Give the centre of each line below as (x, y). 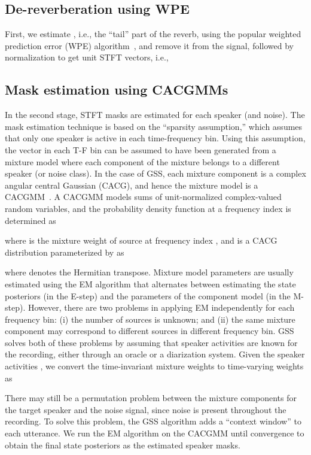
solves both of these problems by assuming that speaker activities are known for (151, 342)
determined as (31, 220)
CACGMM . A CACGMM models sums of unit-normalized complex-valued (143, 197)
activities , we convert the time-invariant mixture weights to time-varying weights (154, 366)
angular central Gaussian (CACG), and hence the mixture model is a (132, 185)
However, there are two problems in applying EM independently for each (161, 307)
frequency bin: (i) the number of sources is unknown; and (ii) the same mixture (150, 319)
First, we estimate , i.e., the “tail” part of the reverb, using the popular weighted (153, 34)
